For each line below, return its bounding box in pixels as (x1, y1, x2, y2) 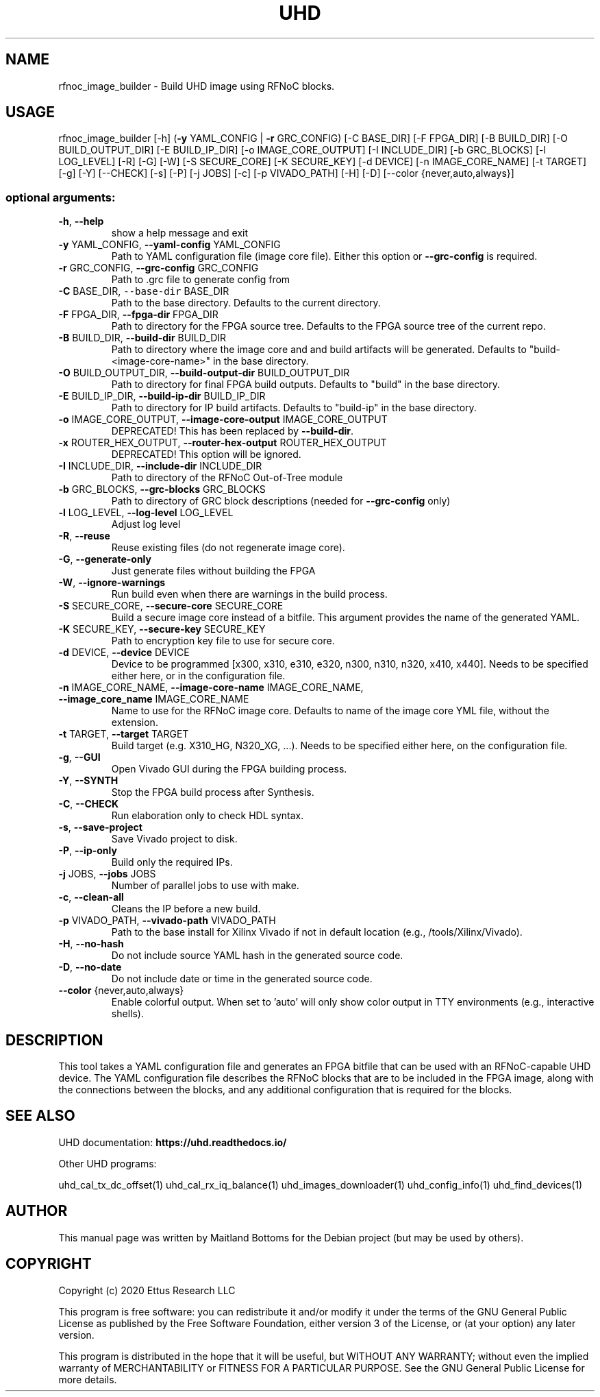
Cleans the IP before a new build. (111, 903, 261, 915)
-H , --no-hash (58, 938, 124, 950)
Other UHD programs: (58, 1157, 157, 1169)
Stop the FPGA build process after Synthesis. (111, 786, 314, 799)
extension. (111, 716, 158, 729)
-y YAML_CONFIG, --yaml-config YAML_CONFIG (58, 239, 281, 251)
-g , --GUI (58, 751, 101, 764)
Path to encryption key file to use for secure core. (111, 635, 335, 647)
